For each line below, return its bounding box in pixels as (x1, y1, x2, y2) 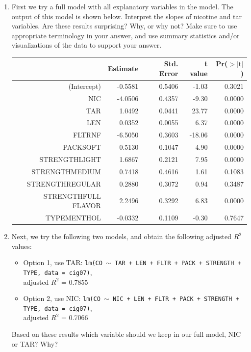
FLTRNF (73, 130, 101, 140)
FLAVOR (72, 200, 101, 211)
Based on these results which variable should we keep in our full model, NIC (11, 329, 241, 339)
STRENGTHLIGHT (39, 154, 101, 164)
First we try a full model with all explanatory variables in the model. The (11, 1, 233, 11)
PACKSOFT (63, 142, 101, 152)
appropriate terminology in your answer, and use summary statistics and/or (11, 30, 240, 40)
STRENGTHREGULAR (27, 178, 101, 189)
